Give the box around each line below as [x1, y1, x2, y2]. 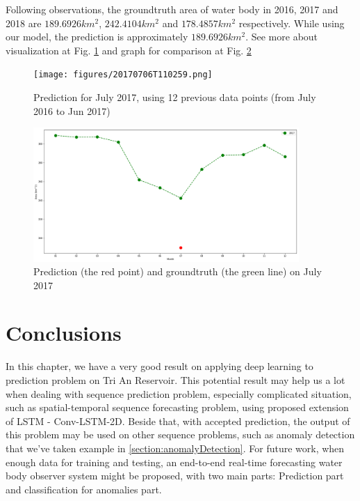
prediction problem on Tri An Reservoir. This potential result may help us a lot [6, 373, 345, 387]
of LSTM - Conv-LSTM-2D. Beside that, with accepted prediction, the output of [6, 413, 350, 428]
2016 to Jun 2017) [33, 103, 111, 118]
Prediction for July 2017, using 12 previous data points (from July [33, 90, 316, 105]
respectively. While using [238, 15, 345, 30]
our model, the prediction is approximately [6, 29, 188, 44]
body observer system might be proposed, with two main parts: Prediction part [6, 468, 344, 483]
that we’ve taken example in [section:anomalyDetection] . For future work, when [6, 440, 345, 455]
